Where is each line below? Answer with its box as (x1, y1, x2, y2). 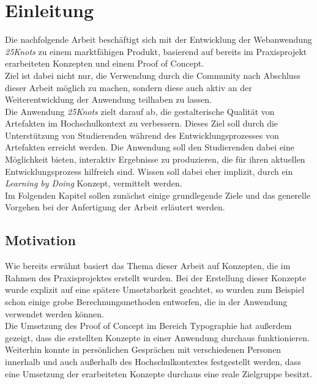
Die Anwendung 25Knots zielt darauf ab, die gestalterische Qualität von (5, 105, 275, 117)
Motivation (5, 231, 76, 249)
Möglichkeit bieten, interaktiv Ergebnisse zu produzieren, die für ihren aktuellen (5, 153, 305, 166)
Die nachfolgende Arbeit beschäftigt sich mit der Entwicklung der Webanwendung (5, 33, 312, 46)
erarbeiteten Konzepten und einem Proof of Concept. (5, 57, 204, 70)
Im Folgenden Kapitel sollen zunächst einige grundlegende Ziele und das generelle (5, 188, 311, 201)
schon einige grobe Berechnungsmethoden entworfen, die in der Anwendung (5, 295, 288, 308)
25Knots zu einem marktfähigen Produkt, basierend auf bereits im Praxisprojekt (5, 45, 307, 57)
